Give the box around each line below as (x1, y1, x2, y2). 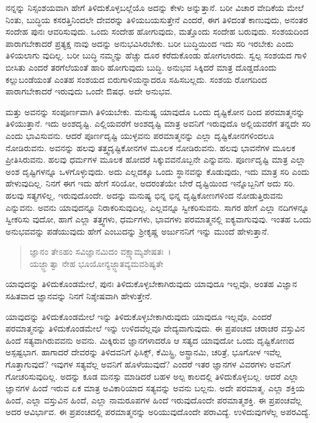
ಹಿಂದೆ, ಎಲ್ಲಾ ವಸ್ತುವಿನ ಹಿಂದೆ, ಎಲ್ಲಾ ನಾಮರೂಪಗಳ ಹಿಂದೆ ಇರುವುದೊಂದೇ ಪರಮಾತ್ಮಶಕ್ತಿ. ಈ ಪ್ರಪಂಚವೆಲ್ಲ (5, 393, 302, 406)
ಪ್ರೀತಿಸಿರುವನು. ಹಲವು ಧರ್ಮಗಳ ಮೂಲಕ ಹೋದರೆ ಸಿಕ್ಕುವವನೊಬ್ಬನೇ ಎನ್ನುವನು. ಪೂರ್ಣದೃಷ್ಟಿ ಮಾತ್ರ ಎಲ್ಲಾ (5, 153, 306, 166)
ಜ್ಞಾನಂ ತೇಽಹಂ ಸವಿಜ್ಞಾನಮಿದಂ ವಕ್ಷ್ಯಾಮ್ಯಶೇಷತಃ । (29, 245, 171, 258)
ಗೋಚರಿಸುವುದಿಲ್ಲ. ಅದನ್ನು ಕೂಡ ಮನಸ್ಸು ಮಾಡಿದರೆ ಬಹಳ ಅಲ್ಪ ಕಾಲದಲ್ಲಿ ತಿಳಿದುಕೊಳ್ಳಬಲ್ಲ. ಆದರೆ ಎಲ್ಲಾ (5, 369, 299, 382)
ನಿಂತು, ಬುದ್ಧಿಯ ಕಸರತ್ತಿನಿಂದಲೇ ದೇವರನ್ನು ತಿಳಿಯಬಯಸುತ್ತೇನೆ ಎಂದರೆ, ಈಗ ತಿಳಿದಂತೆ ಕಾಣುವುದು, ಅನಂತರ (5, 13, 308, 26)
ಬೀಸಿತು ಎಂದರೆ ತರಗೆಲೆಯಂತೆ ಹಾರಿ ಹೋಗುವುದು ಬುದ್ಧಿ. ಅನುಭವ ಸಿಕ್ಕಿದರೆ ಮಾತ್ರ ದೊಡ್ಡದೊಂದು (5, 60, 277, 73)
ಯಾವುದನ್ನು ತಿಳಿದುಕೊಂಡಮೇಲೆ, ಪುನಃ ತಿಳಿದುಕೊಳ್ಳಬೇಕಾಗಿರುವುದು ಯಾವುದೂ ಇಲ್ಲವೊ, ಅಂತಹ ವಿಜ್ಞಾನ (5, 277, 297, 290)
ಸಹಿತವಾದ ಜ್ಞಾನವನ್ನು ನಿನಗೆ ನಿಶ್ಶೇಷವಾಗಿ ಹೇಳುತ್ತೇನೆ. (5, 290, 153, 302)
